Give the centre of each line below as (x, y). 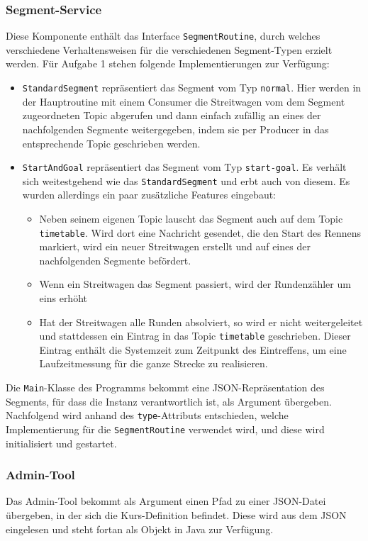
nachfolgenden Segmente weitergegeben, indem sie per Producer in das (175, 129)
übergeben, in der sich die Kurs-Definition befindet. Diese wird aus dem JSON (176, 515)
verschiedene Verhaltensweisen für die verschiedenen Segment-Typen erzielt (169, 49)
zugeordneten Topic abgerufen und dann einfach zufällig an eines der (172, 115)
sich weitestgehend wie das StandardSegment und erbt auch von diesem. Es (186, 180)
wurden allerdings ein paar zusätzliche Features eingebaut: (149, 195)
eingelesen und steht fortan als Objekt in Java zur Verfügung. (140, 529)
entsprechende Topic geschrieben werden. (111, 143)
